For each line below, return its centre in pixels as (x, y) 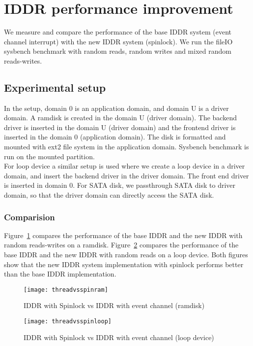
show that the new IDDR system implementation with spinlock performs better (124, 264)
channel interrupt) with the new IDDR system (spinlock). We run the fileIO (118, 41)
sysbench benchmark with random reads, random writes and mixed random (118, 51)
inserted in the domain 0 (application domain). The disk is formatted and (115, 137)
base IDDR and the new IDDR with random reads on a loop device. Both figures (126, 255)
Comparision (29, 217)
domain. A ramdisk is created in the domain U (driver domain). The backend (120, 118)
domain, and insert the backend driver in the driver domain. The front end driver (126, 175)
